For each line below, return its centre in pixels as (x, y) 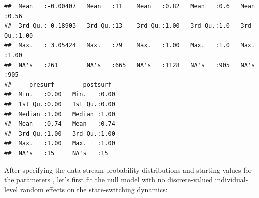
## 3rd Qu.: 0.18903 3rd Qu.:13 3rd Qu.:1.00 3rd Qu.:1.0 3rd (128, 26)
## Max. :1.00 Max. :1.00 (60, 144)
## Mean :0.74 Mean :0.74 (60, 124)
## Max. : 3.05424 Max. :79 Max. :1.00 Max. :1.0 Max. (130, 46)
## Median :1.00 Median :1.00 (60, 114)
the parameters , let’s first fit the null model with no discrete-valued (108, 180)
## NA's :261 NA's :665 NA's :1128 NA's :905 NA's (130, 65)
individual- (232, 180)
